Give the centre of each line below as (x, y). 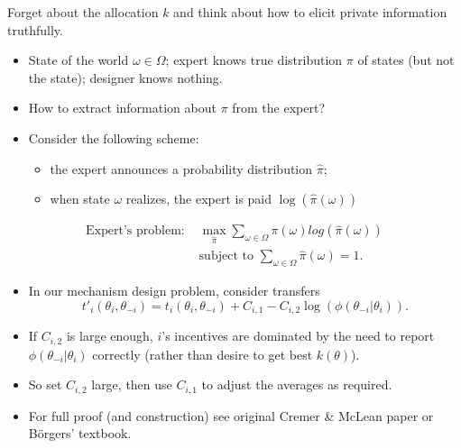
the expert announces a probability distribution (181, 168)
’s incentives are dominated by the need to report (298, 336)
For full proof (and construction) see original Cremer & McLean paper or (231, 415)
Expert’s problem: (135, 231)
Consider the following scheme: (114, 137)
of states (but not (406, 60)
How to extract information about (122, 108)
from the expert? (279, 108)
